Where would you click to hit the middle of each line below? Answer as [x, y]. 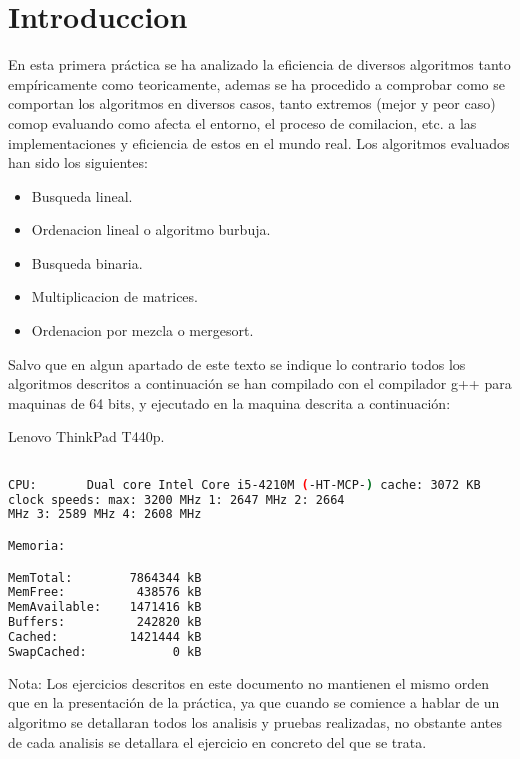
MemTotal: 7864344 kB [105, 577]
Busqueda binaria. [87, 262]
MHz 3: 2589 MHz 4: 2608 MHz [105, 514]
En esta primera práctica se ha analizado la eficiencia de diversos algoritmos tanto [259, 64]
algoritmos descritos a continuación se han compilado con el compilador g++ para [260, 383]
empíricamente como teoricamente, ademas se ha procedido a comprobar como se [256, 83]
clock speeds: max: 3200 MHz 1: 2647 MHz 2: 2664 [176, 499]
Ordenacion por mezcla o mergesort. [142, 330]
